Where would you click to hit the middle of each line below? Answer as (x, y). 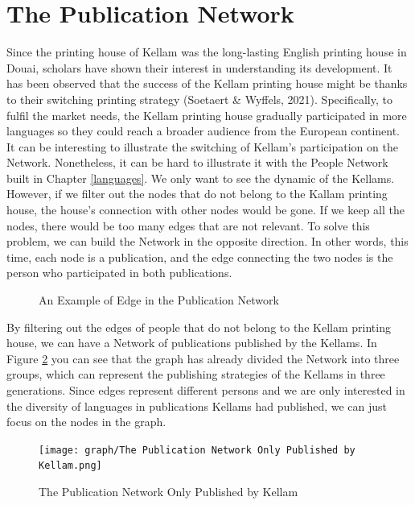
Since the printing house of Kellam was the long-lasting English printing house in (207, 52)
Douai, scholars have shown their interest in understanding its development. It (199, 67)
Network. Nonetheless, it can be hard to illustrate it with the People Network (197, 162)
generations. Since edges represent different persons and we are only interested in (206, 390)
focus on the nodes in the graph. (86, 422)
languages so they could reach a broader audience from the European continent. (203, 131)
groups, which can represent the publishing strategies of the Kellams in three (196, 374)
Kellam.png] (70, 466)
